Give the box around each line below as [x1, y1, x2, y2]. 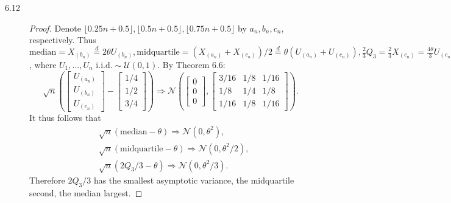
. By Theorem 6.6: [157, 58, 225, 71]
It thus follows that [29, 111, 101, 124]
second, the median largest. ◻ [29, 187, 143, 199]
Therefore [29, 174, 65, 187]
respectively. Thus [29, 33, 96, 46]
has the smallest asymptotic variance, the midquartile [93, 174, 294, 187]
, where [29, 58, 57, 71]
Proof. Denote [29, 21, 81, 34]
